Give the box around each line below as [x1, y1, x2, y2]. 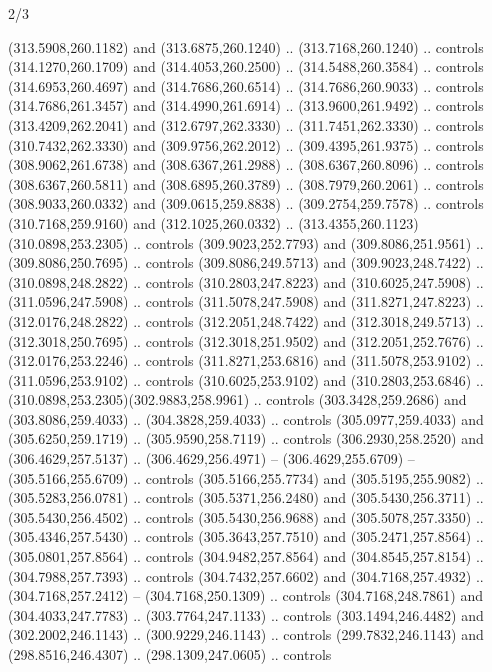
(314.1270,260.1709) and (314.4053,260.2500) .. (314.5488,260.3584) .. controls [8, 56, 484, 77]
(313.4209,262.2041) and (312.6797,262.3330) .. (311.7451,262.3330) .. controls [8, 114, 484, 135]
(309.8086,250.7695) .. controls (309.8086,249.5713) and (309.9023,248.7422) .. [8, 252, 484, 273]
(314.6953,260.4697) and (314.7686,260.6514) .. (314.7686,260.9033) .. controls [8, 75, 484, 96]
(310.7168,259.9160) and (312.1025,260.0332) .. [8, 212, 294, 233]
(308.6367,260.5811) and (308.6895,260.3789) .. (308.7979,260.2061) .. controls [8, 173, 484, 194]
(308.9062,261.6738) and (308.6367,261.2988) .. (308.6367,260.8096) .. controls [8, 154, 484, 175]
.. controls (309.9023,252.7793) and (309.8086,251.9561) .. [133, 232, 484, 253]
